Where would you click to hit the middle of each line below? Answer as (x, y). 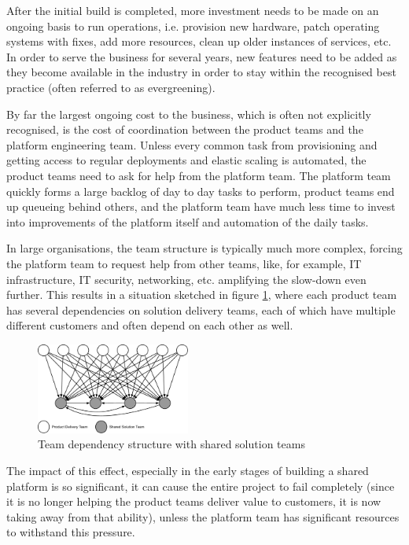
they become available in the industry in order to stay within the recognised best (201, 72)
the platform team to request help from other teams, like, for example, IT (184, 263)
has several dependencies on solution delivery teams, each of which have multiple (201, 309)
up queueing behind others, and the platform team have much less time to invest (201, 206)
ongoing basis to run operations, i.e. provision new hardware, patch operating (193, 26)
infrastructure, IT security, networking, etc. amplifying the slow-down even (186, 279)
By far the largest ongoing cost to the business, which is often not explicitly (189, 114)
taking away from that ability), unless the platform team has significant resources (203, 516)
